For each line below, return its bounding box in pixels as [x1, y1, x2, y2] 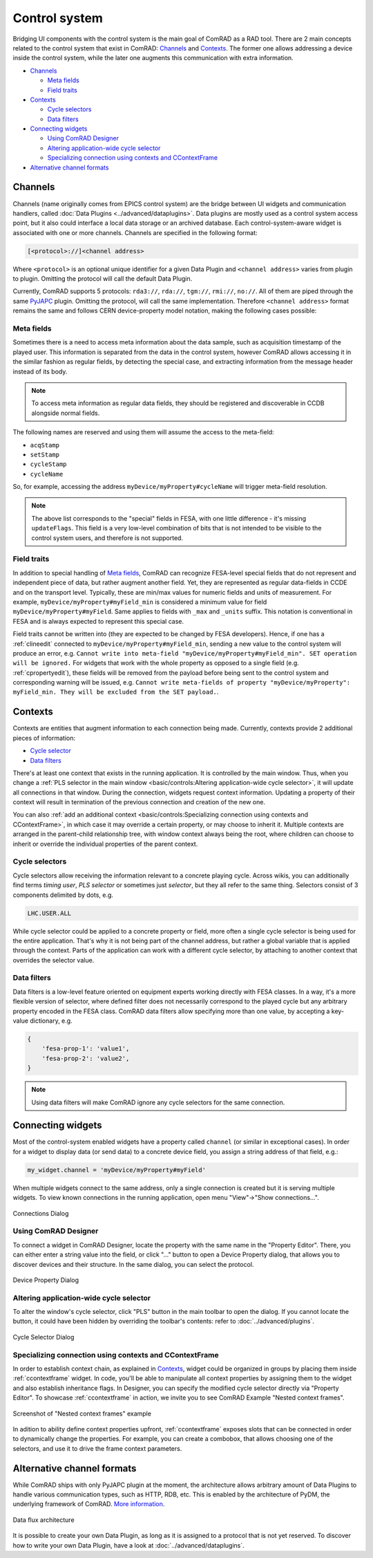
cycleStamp [30, 461, 67, 468]
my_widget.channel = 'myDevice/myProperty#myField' [27, 1166, 207, 1174]
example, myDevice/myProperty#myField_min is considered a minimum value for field [12, 597, 267, 606]
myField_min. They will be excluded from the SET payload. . [12, 688, 219, 696]
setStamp [30, 450, 60, 458]
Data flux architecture [12, 1515, 75, 1524]
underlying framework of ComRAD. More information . [12, 1500, 165, 1508]
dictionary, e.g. [30, 1017, 73, 1025]
